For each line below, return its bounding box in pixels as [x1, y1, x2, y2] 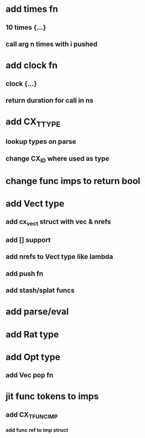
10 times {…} [5, 23, 47, 32]
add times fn [5, 3, 58, 15]
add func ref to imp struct [5, 427, 68, 434]
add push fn [5, 269, 44, 278]
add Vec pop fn [5, 371, 53, 380]
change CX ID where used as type [5, 154, 109, 164]
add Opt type [5, 351, 61, 362]
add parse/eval [5, 306, 69, 317]
